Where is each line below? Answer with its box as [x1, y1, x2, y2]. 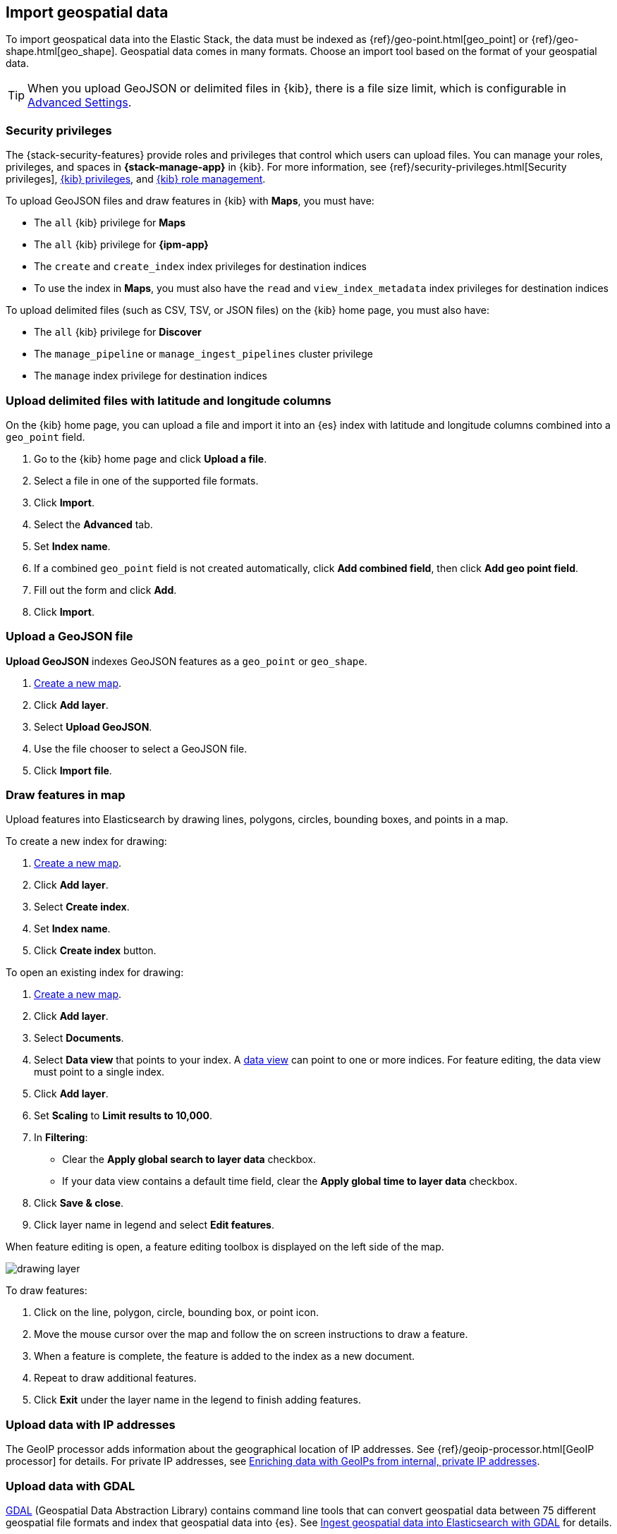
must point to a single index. [34, 1066, 165, 1078]
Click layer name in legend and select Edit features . [34, 1219, 274, 1231]
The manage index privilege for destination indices [34, 370, 267, 382]
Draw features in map [6, 788, 126, 803]
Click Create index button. [34, 944, 157, 957]
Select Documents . [34, 1032, 124, 1045]
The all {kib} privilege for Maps [34, 217, 186, 229]
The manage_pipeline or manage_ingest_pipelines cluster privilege [34, 348, 374, 360]
